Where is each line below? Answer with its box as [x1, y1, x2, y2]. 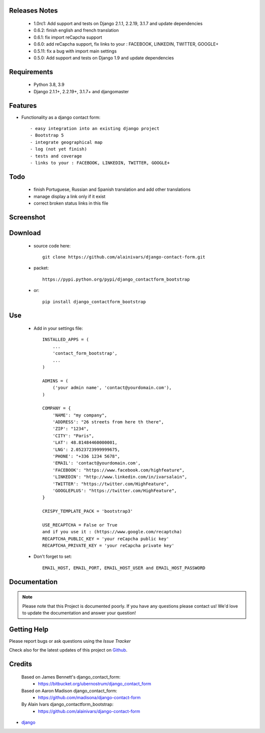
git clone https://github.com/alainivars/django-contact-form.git [42, 254, 206, 260]
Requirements [9, 68, 53, 76]
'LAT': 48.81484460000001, [52, 440, 118, 445]
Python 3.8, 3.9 [33, 81, 65, 88]
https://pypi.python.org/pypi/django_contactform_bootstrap [42, 276, 190, 282]
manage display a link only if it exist [33, 193, 106, 199]
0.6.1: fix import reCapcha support [33, 34, 103, 40]
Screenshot [9, 213, 46, 222]
